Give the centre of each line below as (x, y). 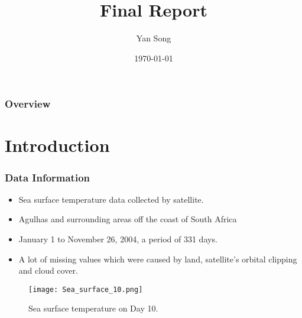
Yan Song (154, 38)
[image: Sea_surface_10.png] (86, 289)
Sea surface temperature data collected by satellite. (111, 199)
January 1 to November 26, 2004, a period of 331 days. (118, 239)
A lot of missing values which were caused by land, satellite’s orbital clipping (158, 259)
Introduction (57, 145)
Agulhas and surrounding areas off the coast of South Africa (128, 219)
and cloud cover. (48, 270)
